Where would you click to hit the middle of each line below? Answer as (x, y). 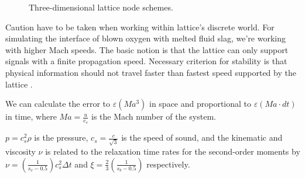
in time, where (31, 116)
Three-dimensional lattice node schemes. (101, 7)
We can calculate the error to (58, 104)
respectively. (168, 164)
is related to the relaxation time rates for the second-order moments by (173, 151)
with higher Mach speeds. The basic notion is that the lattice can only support (147, 49)
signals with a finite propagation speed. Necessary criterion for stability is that (146, 61)
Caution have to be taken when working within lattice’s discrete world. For (140, 27)
